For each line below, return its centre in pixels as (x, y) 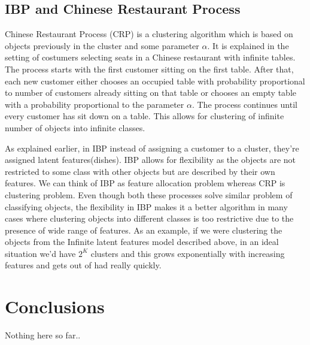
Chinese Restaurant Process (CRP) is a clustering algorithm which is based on (149, 34)
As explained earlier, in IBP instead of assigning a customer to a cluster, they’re (152, 148)
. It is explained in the (248, 45)
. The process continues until (244, 104)
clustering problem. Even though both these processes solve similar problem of (149, 194)
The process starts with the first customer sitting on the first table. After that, (149, 69)
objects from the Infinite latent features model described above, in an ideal (142, 242)
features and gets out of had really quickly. (83, 265)
